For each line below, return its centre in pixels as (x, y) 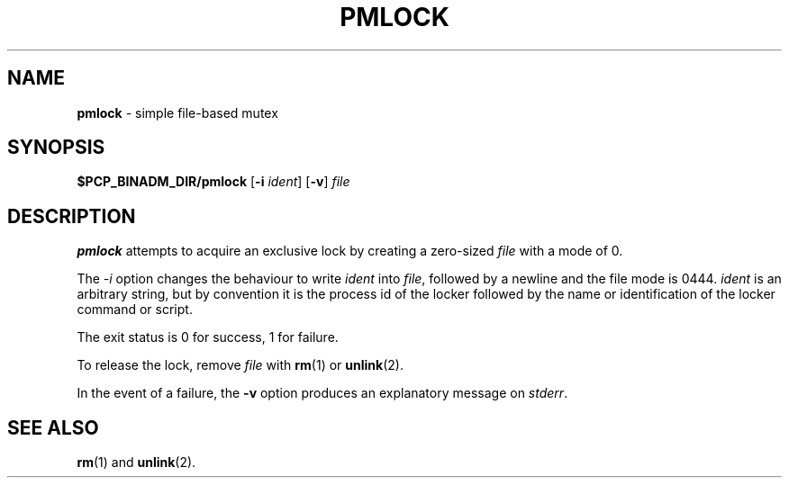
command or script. (135, 310)
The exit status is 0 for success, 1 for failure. (208, 337)
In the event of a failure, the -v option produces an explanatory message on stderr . (322, 393)
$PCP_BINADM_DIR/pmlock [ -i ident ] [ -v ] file (213, 182)
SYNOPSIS (56, 148)
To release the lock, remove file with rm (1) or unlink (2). (240, 365)
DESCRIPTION (72, 216)
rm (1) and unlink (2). (136, 463)
